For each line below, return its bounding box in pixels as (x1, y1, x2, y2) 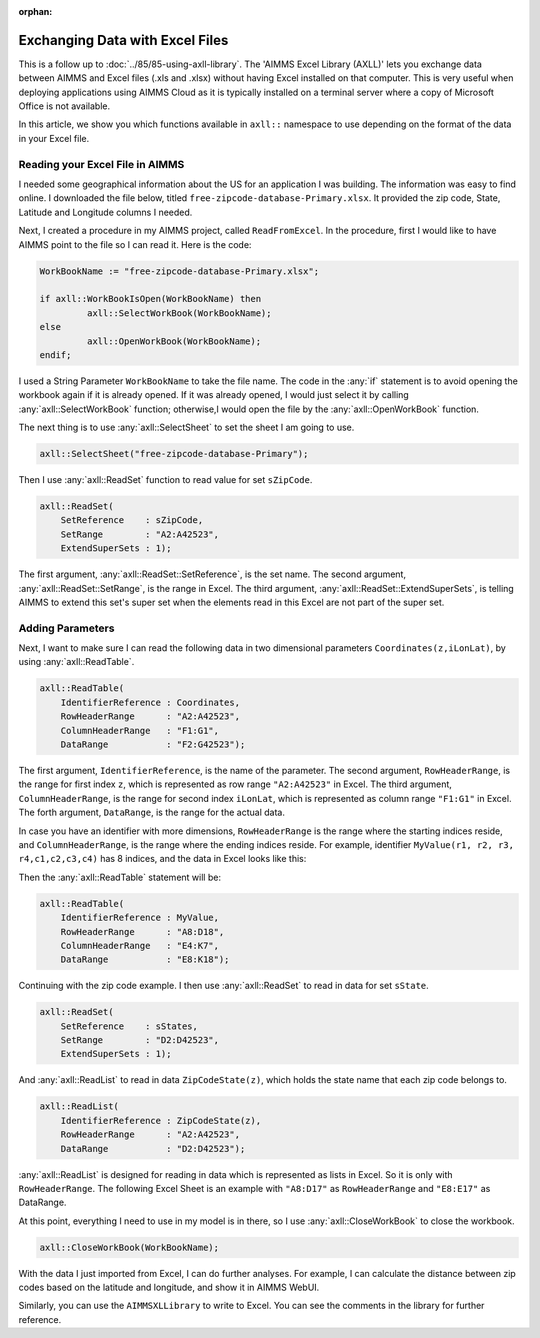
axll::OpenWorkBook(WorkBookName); (86, 335, 262, 347)
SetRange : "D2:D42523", (60, 1035, 220, 1046)
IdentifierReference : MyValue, (60, 912, 220, 924)
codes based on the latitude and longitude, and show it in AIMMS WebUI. (18, 1281, 320, 1294)
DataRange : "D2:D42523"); (60, 1143, 246, 1154)
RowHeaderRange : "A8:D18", (60, 926, 225, 937)
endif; (39, 349, 72, 360)
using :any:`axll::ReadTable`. (18, 656, 135, 668)
